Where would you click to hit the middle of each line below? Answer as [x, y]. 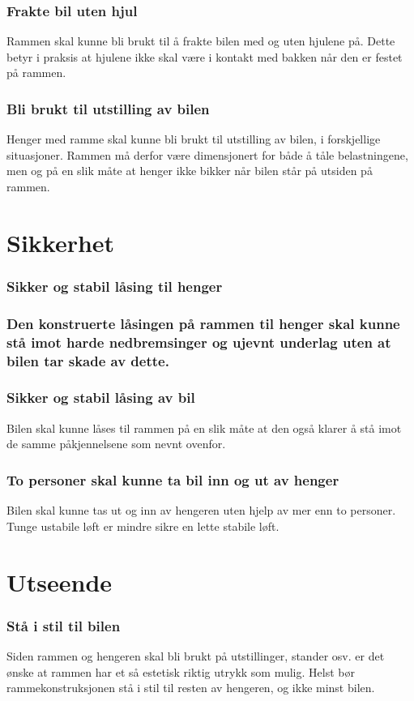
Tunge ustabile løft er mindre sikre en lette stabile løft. [143, 526]
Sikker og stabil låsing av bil [101, 398]
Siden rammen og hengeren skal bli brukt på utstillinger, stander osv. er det [196, 655]
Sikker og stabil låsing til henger [115, 286]
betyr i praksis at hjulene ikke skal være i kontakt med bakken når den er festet [205, 56]
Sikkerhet [61, 242]
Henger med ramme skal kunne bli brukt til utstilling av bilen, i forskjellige [194, 139]
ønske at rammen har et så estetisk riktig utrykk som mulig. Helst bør [181, 671]
